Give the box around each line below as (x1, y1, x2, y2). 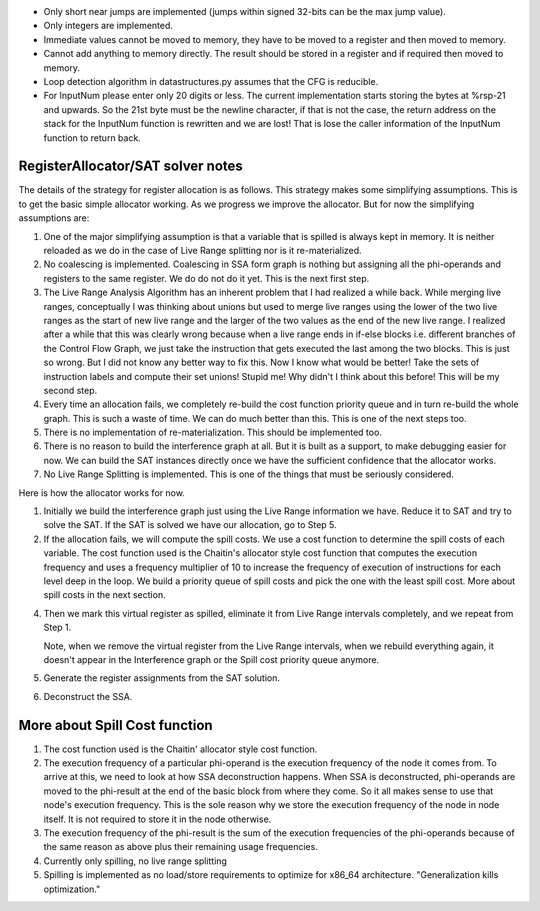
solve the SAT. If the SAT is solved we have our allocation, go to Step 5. (43, 519, 337, 531)
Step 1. (43, 621, 72, 634)
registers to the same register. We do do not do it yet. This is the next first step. (43, 272, 370, 284)
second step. (43, 384, 98, 396)
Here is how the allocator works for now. (18, 486, 185, 499)
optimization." (43, 883, 101, 895)
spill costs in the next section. (43, 589, 166, 601)
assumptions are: (18, 212, 90, 224)
